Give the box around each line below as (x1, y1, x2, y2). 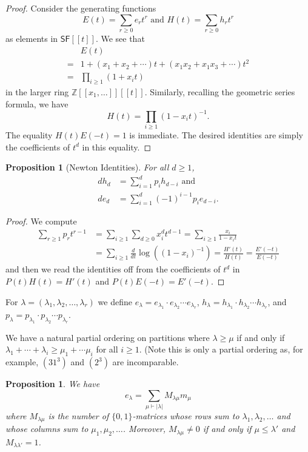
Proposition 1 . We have (5, 377, 100, 390)
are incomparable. (112, 356, 179, 368)
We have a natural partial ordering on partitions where (5, 331, 210, 343)
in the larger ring (5, 85, 69, 98)
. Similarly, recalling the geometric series (144, 85, 295, 98)
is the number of (48, 409, 109, 422)
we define (98, 295, 132, 308)
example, (5, 356, 39, 368)
